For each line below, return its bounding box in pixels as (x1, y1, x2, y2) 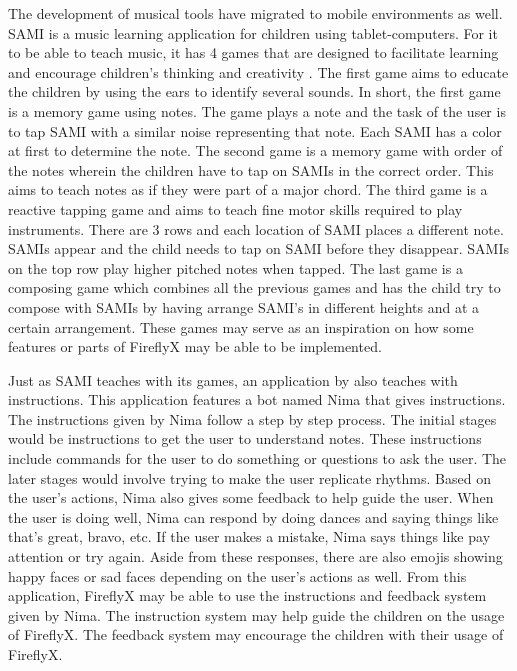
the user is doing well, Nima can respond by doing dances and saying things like (8, 506, 499, 527)
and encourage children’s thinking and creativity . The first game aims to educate (8, 61, 509, 82)
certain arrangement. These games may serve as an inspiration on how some (8, 316, 474, 337)
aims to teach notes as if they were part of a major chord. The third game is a (8, 179, 488, 200)
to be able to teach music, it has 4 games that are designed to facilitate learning (8, 42, 499, 63)
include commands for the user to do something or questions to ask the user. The (8, 448, 507, 469)
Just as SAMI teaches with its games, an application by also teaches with (8, 369, 458, 390)
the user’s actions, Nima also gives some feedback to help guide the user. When (8, 487, 494, 508)
